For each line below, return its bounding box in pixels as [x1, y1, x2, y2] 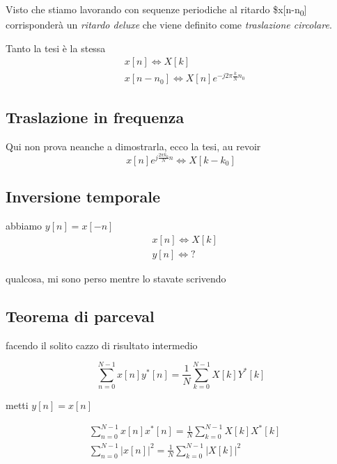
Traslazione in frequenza [6, 106, 185, 127]
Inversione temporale [6, 186, 161, 207]
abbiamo [6, 218, 42, 233]
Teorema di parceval [6, 305, 155, 326]
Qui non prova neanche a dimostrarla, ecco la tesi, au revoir [6, 138, 261, 153]
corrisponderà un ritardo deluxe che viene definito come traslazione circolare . [6, 17, 332, 32]
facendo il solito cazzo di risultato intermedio [6, 337, 198, 352]
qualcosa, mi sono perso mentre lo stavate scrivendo [6, 271, 226, 285]
